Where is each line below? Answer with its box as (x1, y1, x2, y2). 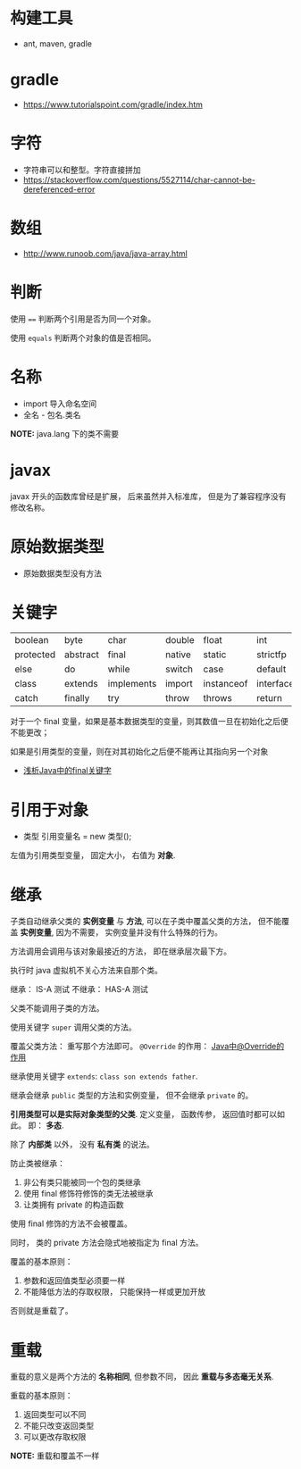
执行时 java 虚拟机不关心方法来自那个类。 (10, 965, 163, 976)
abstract (63, 648, 99, 661)
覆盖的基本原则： (10, 1256, 73, 1267)
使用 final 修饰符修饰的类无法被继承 (22, 1189, 154, 1199)
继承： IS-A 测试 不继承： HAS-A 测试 (10, 984, 148, 995)
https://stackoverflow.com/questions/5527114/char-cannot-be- (22, 174, 255, 185)
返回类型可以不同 (22, 1409, 87, 1420)
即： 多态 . (27, 1120, 64, 1131)
